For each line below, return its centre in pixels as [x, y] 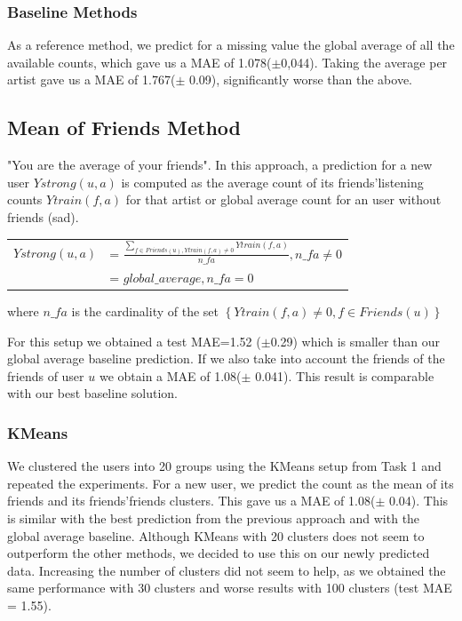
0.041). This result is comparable [345, 375]
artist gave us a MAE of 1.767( [92, 80]
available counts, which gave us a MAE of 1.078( [139, 62]
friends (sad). [43, 216]
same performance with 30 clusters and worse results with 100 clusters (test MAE [230, 588]
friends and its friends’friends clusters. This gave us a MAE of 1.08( [191, 501]
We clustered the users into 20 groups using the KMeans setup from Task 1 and [224, 466]
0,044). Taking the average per [364, 62]
